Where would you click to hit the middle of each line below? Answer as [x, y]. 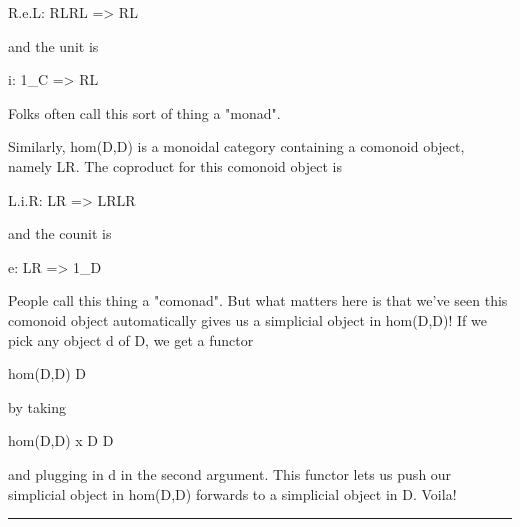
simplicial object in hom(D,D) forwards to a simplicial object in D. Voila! [232, 493]
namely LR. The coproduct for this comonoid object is [175, 165]
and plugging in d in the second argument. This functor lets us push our [230, 473]
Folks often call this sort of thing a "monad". [144, 112]
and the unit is [53, 45]
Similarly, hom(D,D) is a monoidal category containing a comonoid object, [236, 146]
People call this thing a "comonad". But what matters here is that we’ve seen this [258, 300]
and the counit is [60, 233]
